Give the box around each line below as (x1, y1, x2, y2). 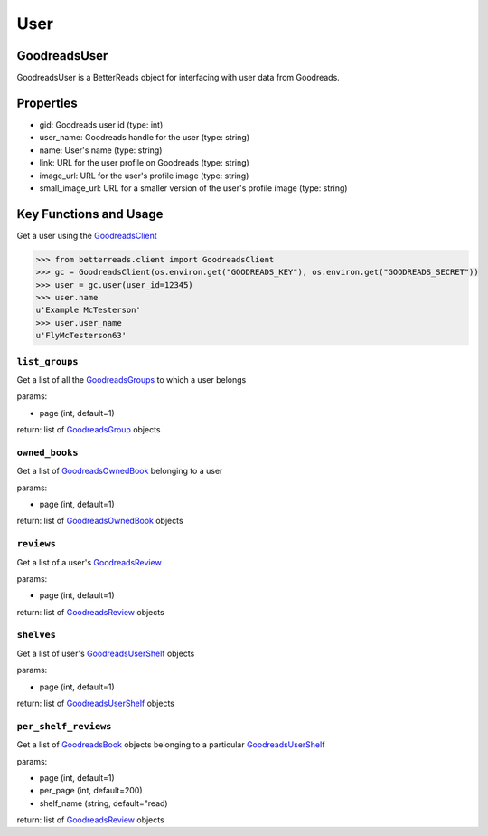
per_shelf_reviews (16, 720, 112, 732)
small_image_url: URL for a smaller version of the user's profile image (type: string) (39, 182, 348, 194)
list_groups (16, 356, 79, 367)
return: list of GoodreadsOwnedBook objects (16, 516, 184, 527)
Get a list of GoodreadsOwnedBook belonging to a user (16, 466, 223, 477)
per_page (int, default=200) (39, 785, 144, 796)
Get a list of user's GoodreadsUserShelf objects (16, 648, 195, 659)
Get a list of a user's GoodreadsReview (16, 556, 162, 567)
